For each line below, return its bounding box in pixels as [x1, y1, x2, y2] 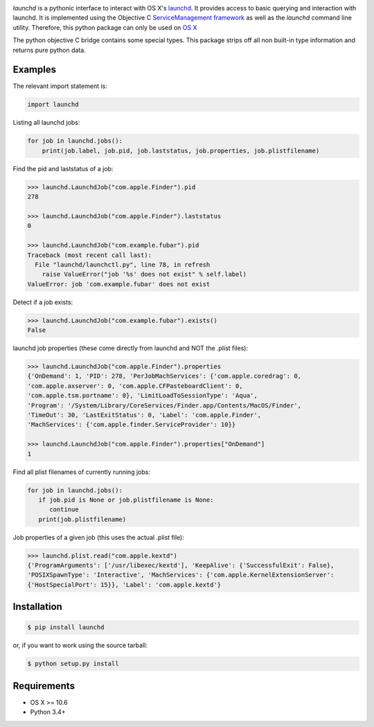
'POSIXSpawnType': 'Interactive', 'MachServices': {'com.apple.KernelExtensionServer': [27, 571, 335, 579]
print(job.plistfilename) [38, 515, 127, 523]
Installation [12, 601, 62, 613]
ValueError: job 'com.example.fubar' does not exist [27, 280, 211, 288]
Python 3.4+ [30, 708, 66, 717]
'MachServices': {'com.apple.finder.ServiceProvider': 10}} [27, 421, 236, 429]
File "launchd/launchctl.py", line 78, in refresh [35, 261, 211, 268]
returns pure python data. [12, 46, 86, 54]
